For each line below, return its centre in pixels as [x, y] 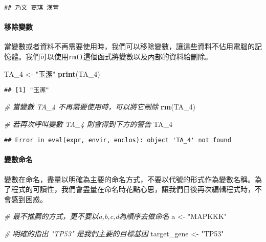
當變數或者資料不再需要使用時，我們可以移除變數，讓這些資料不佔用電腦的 [129, 46]
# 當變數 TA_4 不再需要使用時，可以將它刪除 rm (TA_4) [100, 106]
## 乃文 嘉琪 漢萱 [32, 8]
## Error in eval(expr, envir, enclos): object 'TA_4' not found [118, 140]
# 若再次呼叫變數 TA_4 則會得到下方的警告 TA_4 [88, 124]
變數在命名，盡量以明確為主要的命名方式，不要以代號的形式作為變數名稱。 [129, 179]
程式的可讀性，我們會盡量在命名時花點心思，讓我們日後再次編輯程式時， [133, 189]
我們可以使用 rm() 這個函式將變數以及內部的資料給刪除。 [119, 57]
